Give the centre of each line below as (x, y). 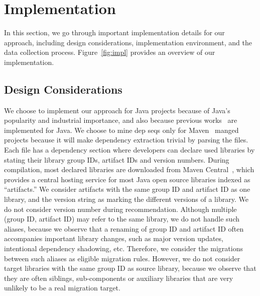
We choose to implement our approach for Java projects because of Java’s (117, 110)
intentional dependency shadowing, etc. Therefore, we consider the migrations (123, 248)
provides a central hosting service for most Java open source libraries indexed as (127, 179)
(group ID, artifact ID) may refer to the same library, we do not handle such (122, 219)
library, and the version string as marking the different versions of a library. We (126, 199)
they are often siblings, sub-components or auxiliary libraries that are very (119, 278)
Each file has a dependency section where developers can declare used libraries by (129, 150)
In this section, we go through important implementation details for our (114, 32)
